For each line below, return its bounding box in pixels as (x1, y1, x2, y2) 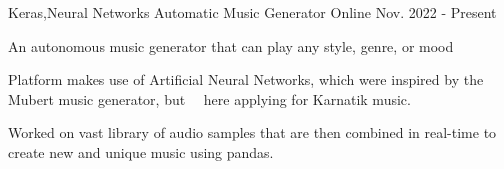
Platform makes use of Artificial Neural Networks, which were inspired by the (8, 69, 484, 90)
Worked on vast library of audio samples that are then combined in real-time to (8, 122, 497, 143)
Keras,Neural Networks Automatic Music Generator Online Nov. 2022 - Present (8, 2, 497, 22)
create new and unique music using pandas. (8, 141, 274, 162)
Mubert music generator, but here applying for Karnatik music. (8, 88, 411, 109)
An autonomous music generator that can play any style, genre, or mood (8, 35, 454, 56)
